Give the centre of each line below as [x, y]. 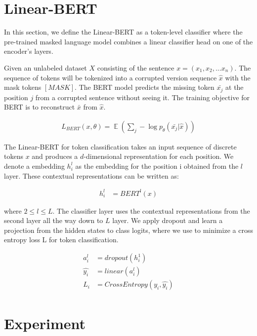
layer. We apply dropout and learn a [168, 220]
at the [235, 87]
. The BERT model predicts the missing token [145, 87]
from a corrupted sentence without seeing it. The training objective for [143, 97]
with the [238, 77]
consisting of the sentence [136, 67]
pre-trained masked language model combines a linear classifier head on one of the [128, 41]
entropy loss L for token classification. [61, 240]
